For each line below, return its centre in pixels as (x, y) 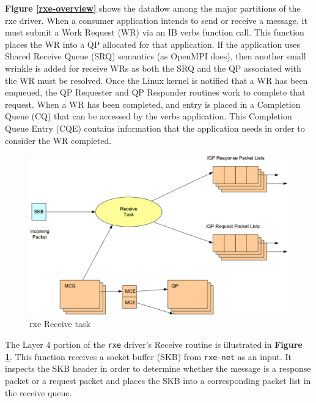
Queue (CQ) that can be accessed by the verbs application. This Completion (149, 116)
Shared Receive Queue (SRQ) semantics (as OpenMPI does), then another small (156, 56)
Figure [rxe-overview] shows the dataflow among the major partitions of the (153, 8)
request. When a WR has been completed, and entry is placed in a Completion (153, 104)
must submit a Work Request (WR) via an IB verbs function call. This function (155, 32)
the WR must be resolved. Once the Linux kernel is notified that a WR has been (156, 80)
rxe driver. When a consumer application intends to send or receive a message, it (156, 20)
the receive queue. (39, 392)
